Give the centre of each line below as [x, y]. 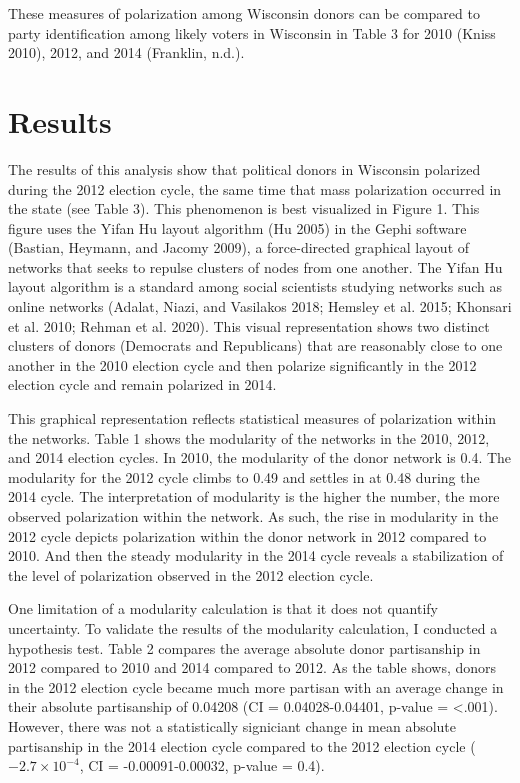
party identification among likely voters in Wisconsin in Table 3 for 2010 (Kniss [252, 32]
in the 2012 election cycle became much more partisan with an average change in [256, 686]
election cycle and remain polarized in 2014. [142, 384]
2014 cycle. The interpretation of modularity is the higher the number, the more [254, 496]
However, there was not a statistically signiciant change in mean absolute [232, 725]
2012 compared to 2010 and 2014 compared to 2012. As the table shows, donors [252, 667]
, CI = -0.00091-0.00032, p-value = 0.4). [202, 765]
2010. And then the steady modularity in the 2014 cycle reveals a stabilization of [256, 555]
